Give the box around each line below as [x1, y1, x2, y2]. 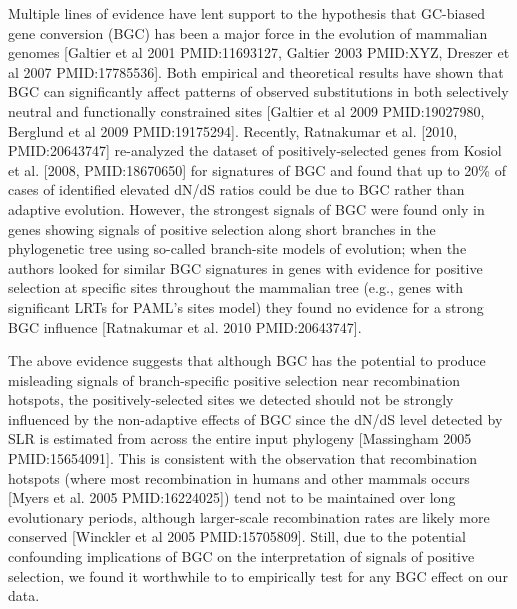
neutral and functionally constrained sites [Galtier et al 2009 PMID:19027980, [8, 100, 485, 121]
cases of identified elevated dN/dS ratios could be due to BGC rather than [8, 179, 465, 200]
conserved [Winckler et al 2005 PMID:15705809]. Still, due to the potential [8, 526, 466, 547]
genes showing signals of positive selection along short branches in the [8, 218, 436, 239]
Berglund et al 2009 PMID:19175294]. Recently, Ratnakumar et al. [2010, [8, 120, 458, 141]
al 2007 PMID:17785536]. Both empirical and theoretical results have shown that [8, 61, 504, 82]
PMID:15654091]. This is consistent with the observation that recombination [8, 448, 478, 469]
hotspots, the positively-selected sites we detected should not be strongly [8, 389, 454, 410]
